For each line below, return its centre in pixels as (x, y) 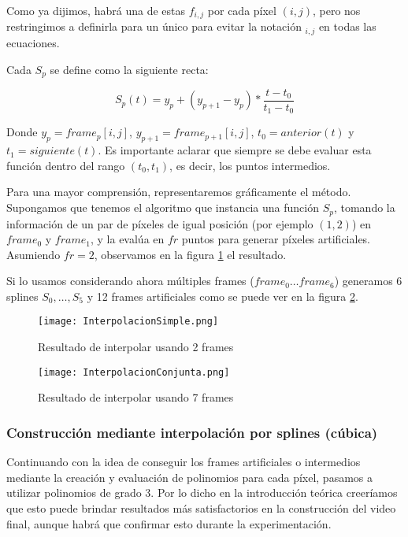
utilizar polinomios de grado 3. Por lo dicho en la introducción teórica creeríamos (202, 493)
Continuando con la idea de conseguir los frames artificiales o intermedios (184, 462)
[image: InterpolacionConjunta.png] (134, 372)
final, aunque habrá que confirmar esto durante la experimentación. (169, 523)
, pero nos (336, 10)
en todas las (347, 26)
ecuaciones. (33, 42)
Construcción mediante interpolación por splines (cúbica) (192, 432)
